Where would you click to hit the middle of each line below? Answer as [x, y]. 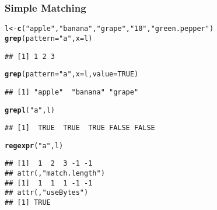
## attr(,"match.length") [55, 174]
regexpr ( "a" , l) [34, 146]
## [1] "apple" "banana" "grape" [72, 92]
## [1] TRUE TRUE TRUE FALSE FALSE [80, 128]
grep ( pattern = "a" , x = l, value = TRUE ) [72, 74]
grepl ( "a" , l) [30, 110]
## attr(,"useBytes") [47, 193]
